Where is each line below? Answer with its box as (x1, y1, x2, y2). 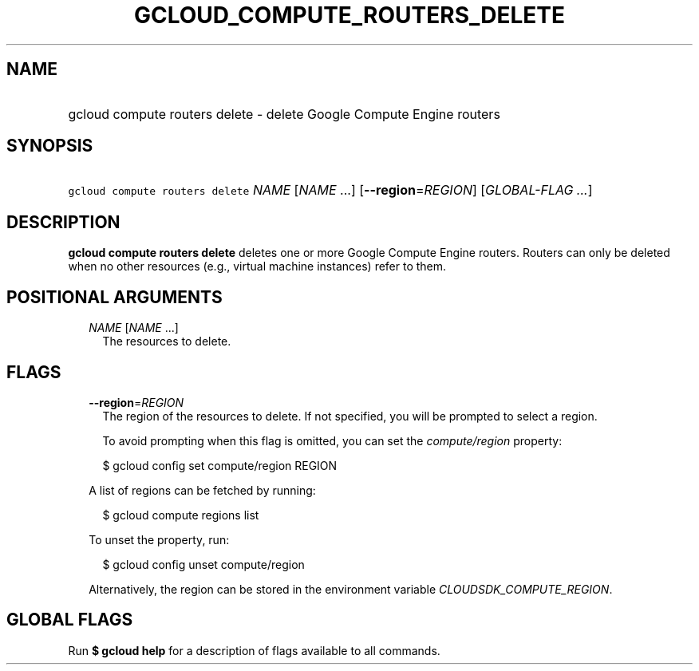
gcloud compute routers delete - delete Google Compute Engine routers (68, 105, 500, 122)
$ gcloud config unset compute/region (102, 557, 305, 571)
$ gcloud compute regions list (102, 507, 259, 522)
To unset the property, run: (89, 532, 230, 547)
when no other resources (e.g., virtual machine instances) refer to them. (68, 259, 447, 274)
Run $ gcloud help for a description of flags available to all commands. (68, 643, 440, 657)
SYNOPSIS (6, 136, 93, 156)
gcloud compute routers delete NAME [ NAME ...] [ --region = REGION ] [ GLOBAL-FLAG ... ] (68, 182, 593, 199)
